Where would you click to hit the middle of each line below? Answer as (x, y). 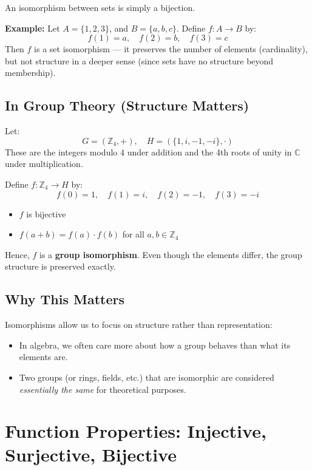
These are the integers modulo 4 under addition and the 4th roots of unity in (148, 152)
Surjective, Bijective (91, 455)
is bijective (46, 213)
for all (133, 234)
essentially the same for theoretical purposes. (103, 389)
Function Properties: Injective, (136, 431)
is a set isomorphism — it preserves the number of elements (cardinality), (171, 49)
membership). (30, 73)
